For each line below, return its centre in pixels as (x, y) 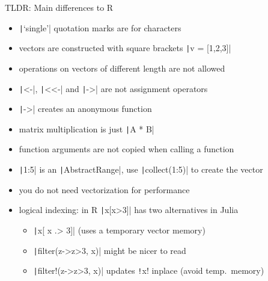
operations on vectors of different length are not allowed (122, 68)
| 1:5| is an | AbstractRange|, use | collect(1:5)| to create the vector (141, 169)
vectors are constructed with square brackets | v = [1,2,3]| (125, 48)
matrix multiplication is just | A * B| (87, 128)
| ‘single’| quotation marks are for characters (100, 27)
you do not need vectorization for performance (104, 189)
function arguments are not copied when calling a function (126, 149)
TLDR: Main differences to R (59, 7)
